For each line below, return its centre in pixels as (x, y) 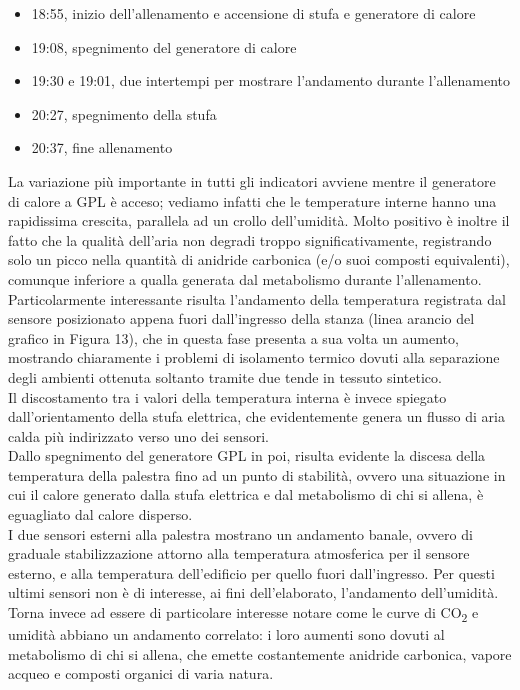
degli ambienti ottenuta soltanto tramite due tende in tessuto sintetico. (225, 376)
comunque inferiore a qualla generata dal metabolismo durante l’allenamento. (245, 278)
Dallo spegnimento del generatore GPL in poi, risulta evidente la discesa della (247, 455)
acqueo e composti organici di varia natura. (141, 673)
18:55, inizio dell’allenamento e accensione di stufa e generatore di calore (253, 13)
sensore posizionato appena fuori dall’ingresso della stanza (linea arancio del (241, 318)
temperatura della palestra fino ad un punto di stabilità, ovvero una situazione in (257, 474)
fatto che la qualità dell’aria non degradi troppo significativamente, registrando (250, 239)
